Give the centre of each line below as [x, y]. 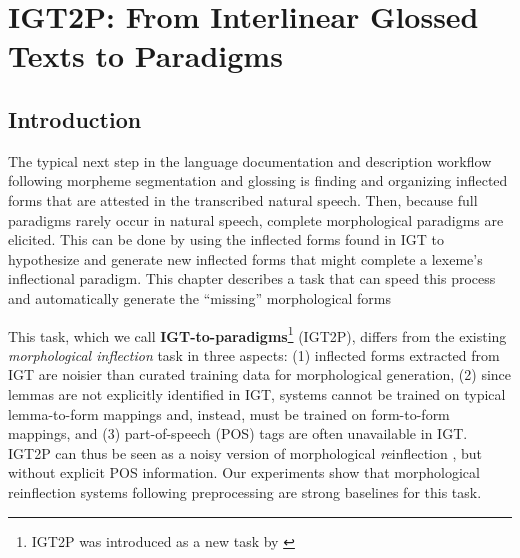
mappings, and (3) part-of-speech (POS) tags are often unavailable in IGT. [238, 433]
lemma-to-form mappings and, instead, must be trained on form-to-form [229, 413]
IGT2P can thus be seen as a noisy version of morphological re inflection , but [245, 452]
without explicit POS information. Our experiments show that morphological [244, 472]
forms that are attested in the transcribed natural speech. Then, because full [243, 199]
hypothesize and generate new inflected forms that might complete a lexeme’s [245, 258]
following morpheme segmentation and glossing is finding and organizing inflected [258, 180]
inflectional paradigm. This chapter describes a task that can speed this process [252, 278]
